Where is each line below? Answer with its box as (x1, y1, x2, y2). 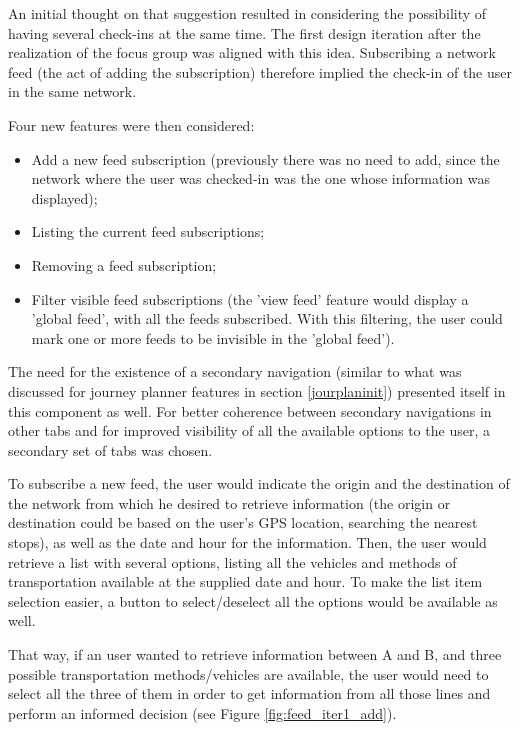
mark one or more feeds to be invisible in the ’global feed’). (31, 327, 395, 348)
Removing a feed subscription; (31, 254, 217, 275)
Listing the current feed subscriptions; (31, 221, 265, 242)
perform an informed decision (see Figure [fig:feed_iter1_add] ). (8, 702, 397, 723)
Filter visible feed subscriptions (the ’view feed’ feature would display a (31, 288, 469, 309)
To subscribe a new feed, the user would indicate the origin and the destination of (8, 473, 510, 494)
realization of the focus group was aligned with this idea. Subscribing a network (8, 42, 496, 63)
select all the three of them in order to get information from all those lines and (8, 683, 491, 704)
